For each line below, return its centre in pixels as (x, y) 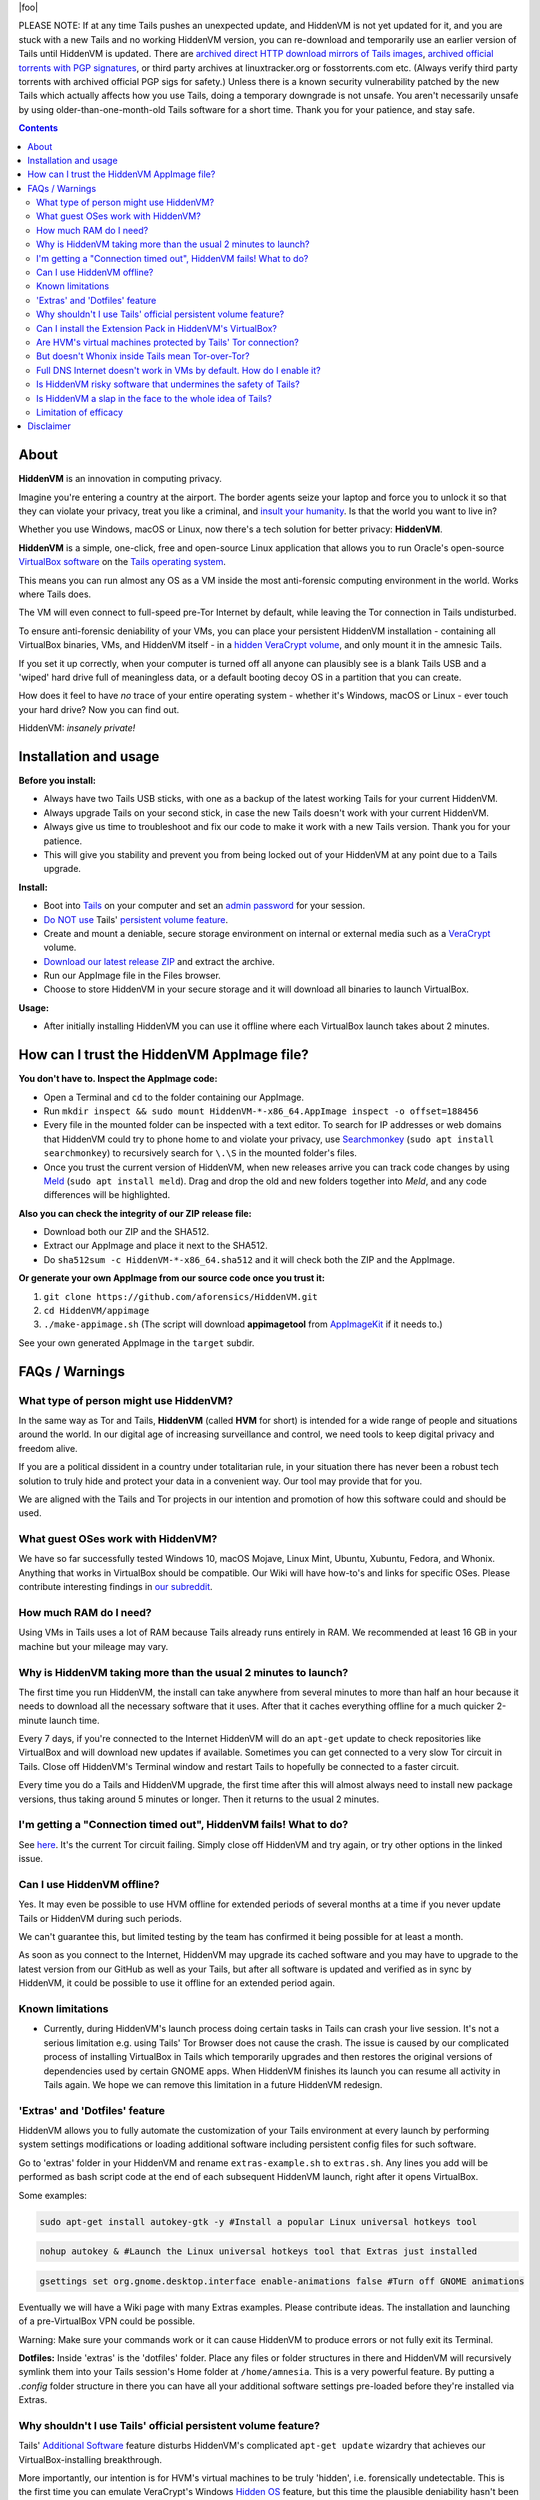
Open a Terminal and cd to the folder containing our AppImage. (174, 1097)
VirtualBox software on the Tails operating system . (122, 562)
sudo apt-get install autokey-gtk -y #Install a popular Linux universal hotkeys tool (258, 2221)
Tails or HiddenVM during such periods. (100, 1918)
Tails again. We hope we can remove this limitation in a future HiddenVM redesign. (213, 2084)
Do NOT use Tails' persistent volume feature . (136, 919)
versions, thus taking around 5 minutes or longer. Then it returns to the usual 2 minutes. (199, 1799)
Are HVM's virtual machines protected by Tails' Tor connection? (167, 342)
